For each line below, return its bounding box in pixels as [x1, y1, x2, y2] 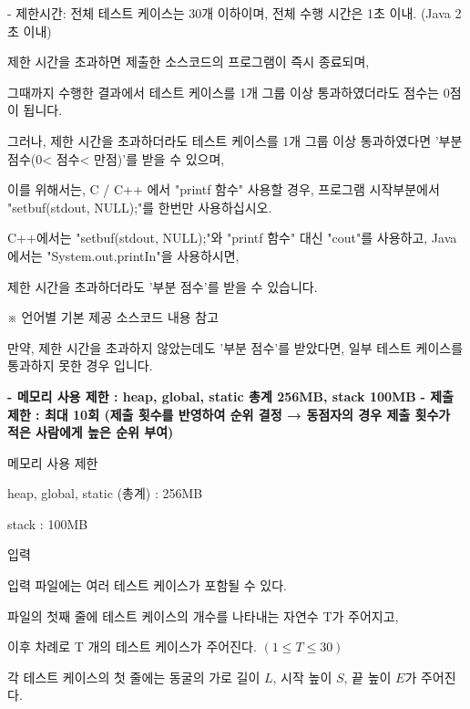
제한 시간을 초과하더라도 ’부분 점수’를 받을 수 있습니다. [7, 276, 318, 296]
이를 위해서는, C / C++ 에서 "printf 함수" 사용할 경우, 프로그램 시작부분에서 [7, 180, 440, 199]
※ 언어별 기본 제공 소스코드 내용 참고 [7, 308, 220, 327]
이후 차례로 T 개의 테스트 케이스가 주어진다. [7, 637, 257, 656]
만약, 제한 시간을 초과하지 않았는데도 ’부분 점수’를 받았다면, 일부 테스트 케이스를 [7, 338, 464, 357]
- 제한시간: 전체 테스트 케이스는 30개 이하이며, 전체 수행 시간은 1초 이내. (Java [7, 4, 451, 22]
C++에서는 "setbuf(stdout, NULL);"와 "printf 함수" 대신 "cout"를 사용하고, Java [7, 228, 457, 247]
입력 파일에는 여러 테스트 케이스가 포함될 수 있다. [7, 576, 288, 595]
